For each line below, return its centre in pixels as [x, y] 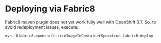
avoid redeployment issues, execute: [42, 27]
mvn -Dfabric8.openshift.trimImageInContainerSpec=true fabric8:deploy [79, 36]
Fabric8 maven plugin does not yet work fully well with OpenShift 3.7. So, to [81, 22]
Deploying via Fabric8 [50, 9]
